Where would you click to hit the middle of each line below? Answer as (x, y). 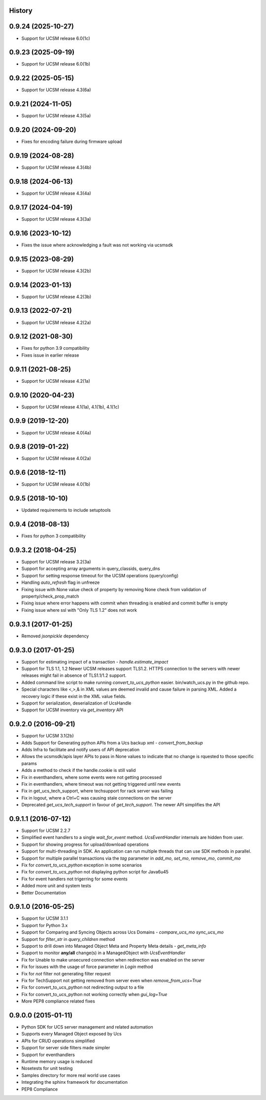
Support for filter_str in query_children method (68, 939)
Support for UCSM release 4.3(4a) (56, 193)
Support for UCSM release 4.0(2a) (56, 459)
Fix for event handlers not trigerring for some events (74, 879)
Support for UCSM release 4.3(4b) (56, 167)
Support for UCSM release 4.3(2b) (56, 270)
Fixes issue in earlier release (50, 355)
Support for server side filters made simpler (66, 1048)
